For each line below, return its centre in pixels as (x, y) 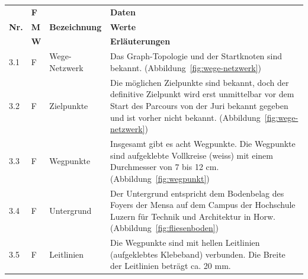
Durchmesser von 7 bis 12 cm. (165, 167)
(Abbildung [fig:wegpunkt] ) (160, 178)
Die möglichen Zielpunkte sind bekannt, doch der (200, 82)
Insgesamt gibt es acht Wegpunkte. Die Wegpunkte (203, 143)
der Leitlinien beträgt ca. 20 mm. (171, 266)
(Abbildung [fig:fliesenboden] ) (165, 228)
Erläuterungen (140, 41)
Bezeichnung (76, 26)
